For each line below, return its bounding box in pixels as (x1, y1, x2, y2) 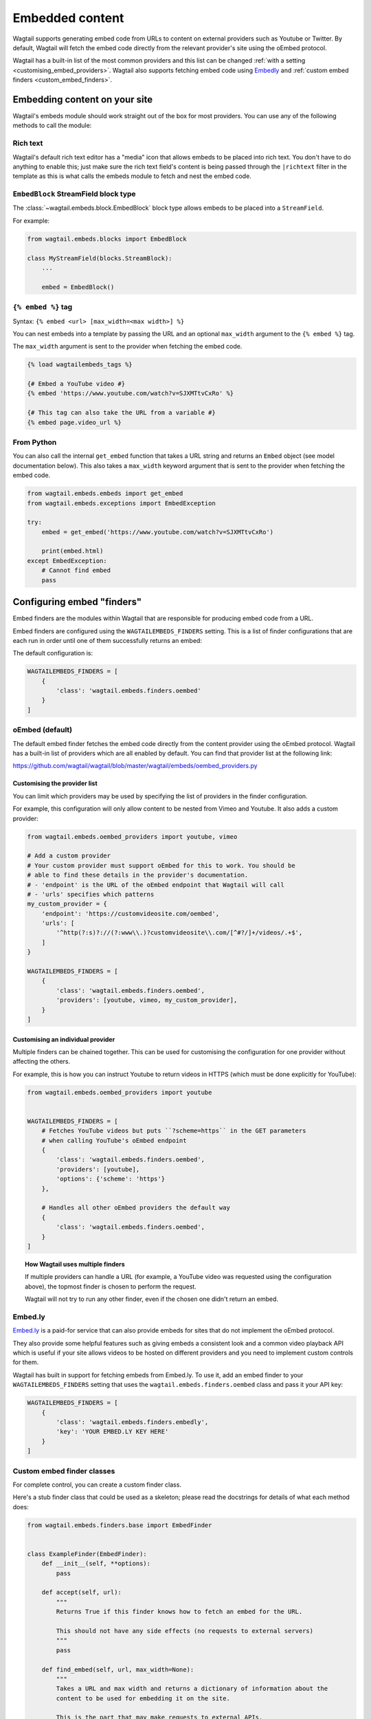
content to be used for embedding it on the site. (56, 1694, 230, 1702)
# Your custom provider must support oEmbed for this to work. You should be (27, 862, 295, 869)
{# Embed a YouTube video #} (27, 380, 126, 388)
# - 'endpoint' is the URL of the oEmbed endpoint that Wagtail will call (27, 881, 285, 888)
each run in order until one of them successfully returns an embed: (12, 636, 203, 644)
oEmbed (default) (12, 725, 72, 735)
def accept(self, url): (41, 1588, 122, 1597)
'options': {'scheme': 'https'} (56, 1175, 165, 1183)
